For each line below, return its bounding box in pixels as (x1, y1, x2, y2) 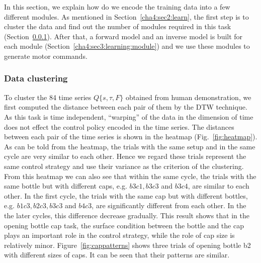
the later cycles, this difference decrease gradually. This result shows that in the (4, 210, 249, 220)
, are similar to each (188, 181, 249, 191)
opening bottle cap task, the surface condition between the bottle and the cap (4, 220, 244, 230)
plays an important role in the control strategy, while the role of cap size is (4, 230, 235, 240)
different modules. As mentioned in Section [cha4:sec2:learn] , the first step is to (4, 11, 249, 22)
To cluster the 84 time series (4, 92, 92, 102)
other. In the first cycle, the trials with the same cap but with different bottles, (4, 190, 248, 201)
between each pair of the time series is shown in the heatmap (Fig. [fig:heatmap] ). (4, 131, 257, 142)
